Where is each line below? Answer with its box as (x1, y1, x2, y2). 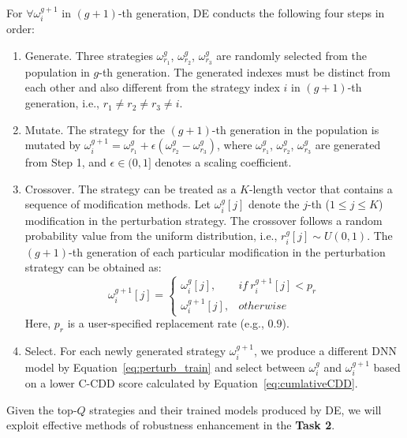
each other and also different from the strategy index (24, 79, 280, 95)
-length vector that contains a (248, 180, 393, 197)
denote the (248, 196, 300, 212)
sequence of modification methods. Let (24, 196, 211, 212)
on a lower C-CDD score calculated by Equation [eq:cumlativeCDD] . (24, 375, 358, 391)
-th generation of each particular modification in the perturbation (69, 243, 386, 260)
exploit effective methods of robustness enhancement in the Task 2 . (6, 417, 335, 433)
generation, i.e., (24, 95, 99, 111)
